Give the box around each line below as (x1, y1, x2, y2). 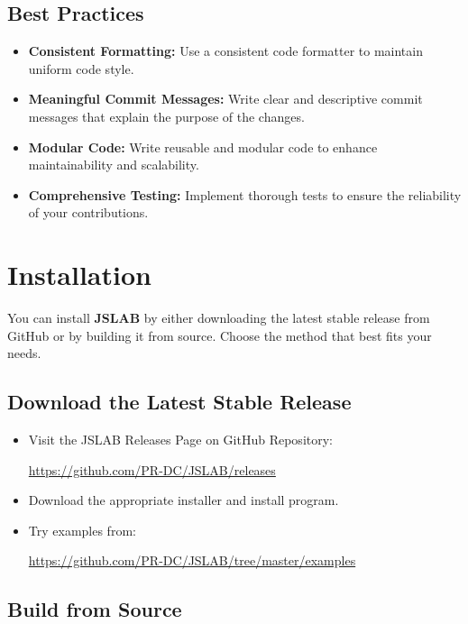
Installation (7, 256, 151, 293)
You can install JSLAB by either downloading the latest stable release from (7, 308, 430, 327)
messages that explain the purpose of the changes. (28, 106, 305, 125)
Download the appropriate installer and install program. (28, 491, 339, 509)
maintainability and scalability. (28, 155, 199, 174)
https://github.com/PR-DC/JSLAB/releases (28, 460, 276, 479)
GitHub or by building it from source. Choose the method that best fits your (7, 326, 432, 344)
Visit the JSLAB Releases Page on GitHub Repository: (28, 430, 333, 449)
